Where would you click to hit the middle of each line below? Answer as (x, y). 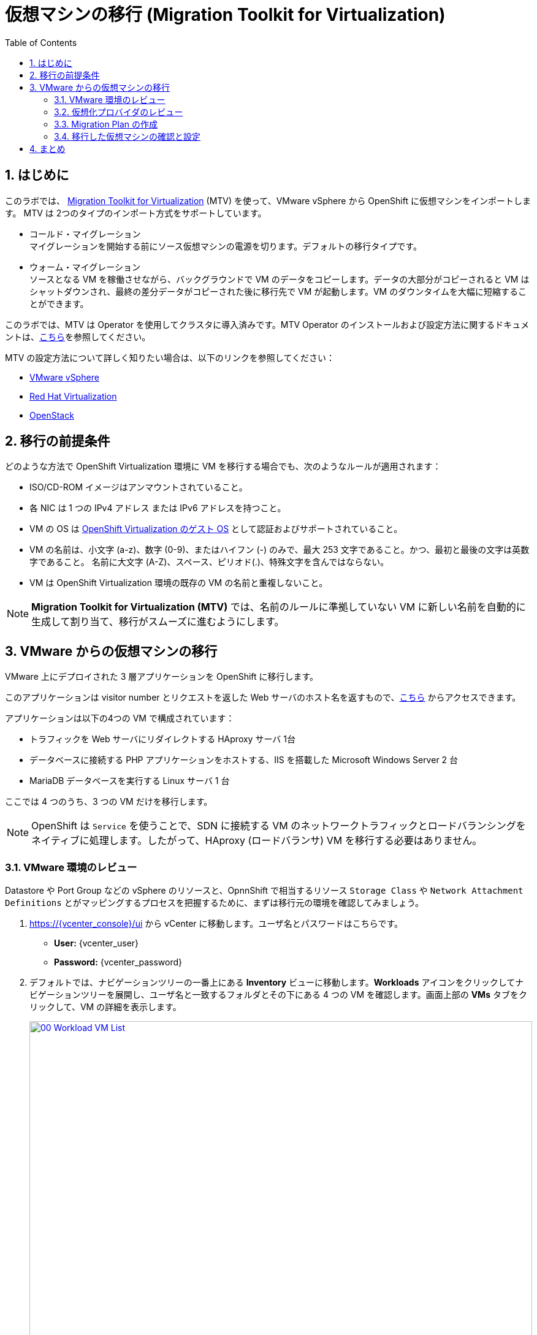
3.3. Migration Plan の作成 (106, 124)
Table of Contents (41, 42)
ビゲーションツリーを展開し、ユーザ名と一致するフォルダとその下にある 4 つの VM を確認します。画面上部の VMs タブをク (278, 995)
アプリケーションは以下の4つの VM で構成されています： (120, 718)
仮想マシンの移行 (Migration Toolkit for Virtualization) (225, 15)
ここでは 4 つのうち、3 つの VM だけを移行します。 (109, 802)
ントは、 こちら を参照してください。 (78, 337)
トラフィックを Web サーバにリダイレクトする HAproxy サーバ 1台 (162, 739)
